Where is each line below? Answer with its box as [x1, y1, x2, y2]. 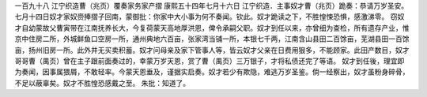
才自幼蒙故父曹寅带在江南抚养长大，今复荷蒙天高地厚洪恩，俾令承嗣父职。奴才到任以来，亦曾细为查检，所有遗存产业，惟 [14, 23, 410, 32]
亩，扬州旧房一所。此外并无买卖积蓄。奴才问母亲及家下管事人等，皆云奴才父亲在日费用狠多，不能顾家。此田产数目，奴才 [14, 45, 410, 54]
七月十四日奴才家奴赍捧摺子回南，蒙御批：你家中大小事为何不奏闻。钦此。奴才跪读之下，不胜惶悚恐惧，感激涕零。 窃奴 [14, 12, 405, 21]
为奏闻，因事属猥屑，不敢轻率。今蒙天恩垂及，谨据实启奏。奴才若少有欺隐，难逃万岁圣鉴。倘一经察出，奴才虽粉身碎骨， [14, 67, 410, 76]
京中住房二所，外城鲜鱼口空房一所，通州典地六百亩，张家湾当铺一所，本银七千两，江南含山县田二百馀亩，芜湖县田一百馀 [14, 34, 410, 43]
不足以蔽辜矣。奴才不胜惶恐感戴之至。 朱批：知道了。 [14, 78, 190, 88]
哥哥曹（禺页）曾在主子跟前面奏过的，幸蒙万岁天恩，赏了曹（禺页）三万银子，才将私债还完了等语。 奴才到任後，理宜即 [14, 56, 405, 65]
